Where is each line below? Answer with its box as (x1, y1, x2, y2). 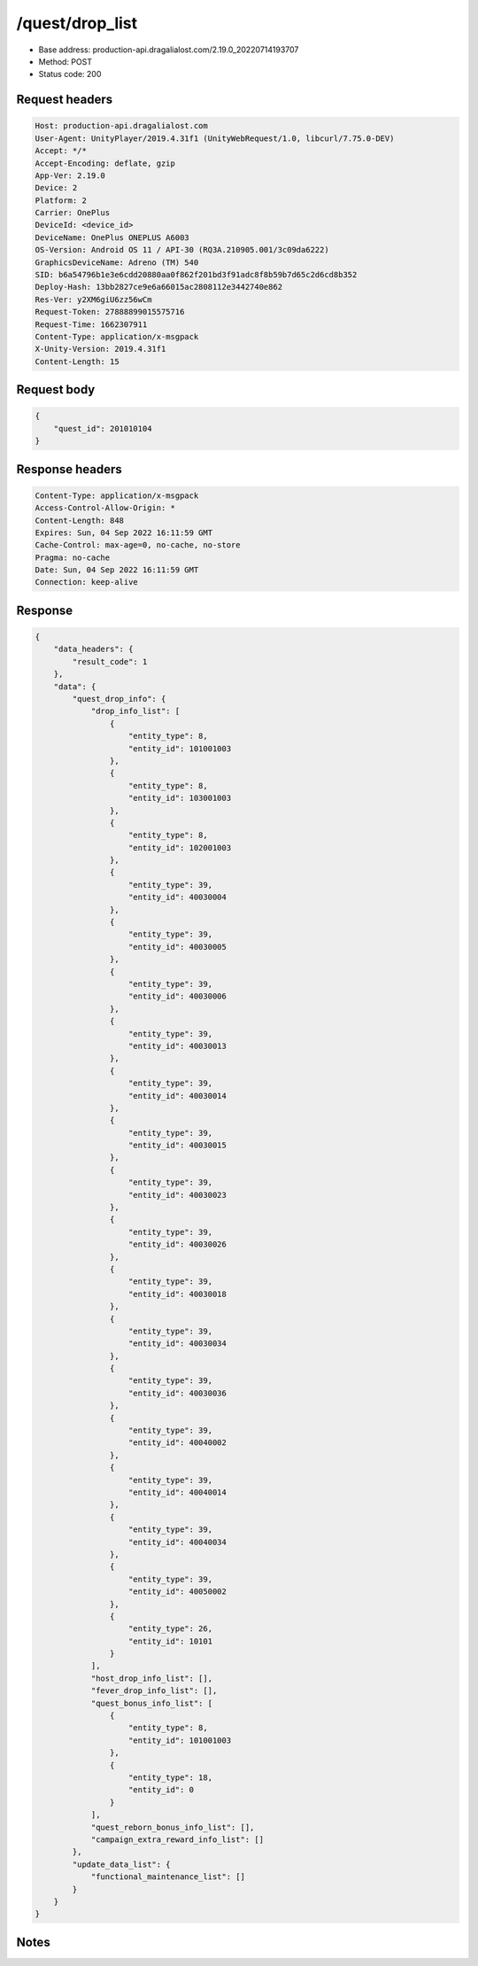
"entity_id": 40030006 (128, 991, 227, 1001)
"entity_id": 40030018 (128, 1289, 227, 1299)
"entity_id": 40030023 (128, 1190, 227, 1200)
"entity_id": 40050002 (128, 1587, 227, 1597)
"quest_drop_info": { (72, 694, 166, 703)
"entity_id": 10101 (128, 1636, 212, 1646)
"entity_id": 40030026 (128, 1239, 227, 1249)
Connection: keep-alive (35, 577, 139, 587)
